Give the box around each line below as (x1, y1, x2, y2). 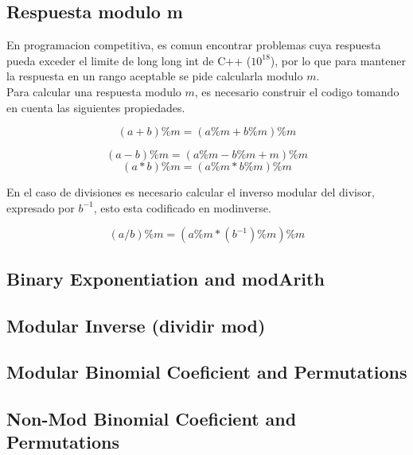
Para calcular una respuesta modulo (6, 83, 181, 99)
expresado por (6, 199, 75, 216)
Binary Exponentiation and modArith (6, 266, 325, 290)
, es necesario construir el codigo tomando (194, 83, 399, 99)
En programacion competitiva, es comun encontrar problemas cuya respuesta (6, 37, 381, 53)
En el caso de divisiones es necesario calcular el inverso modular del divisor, (6, 184, 375, 200)
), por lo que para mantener (270, 52, 406, 68)
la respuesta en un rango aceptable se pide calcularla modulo (6, 68, 303, 84)
